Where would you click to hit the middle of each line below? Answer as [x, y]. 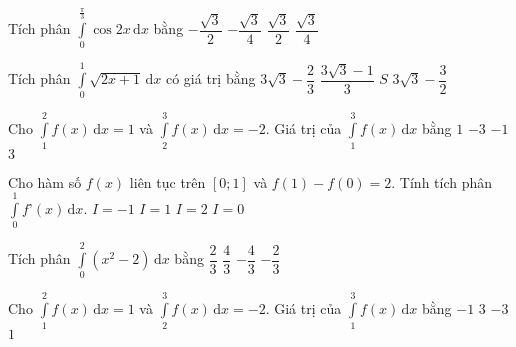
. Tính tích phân [442, 181]
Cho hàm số [45, 181]
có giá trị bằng [210, 78]
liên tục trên [167, 181]
